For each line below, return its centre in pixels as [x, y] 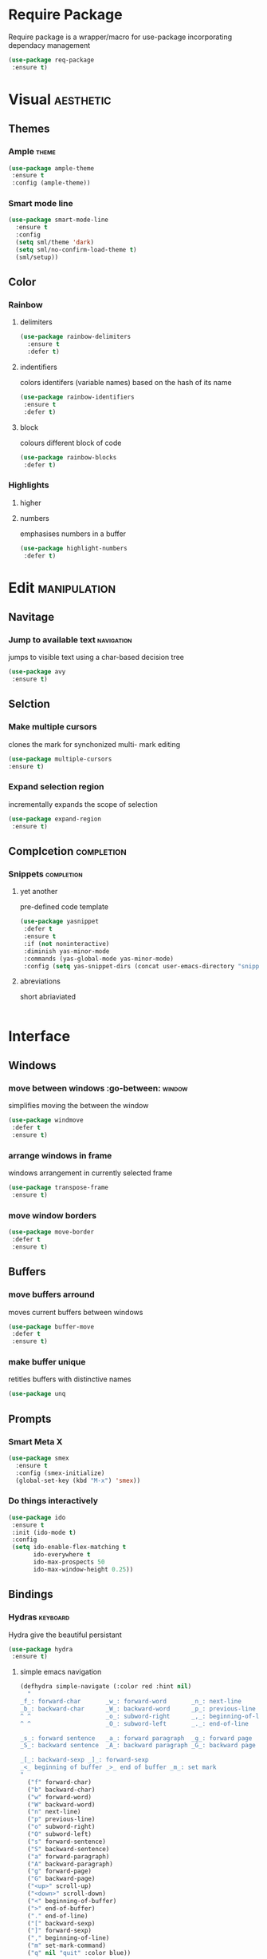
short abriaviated [48, 997]
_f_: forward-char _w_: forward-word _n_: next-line [130, 1702]
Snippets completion [45, 874]
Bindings [31, 1594]
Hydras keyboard [39, 1617]
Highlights [29, 485]
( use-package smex [39, 1458]
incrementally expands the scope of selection [83, 804]
